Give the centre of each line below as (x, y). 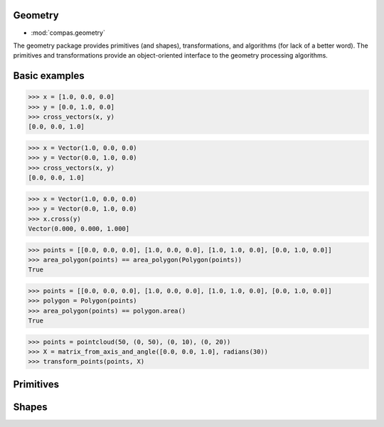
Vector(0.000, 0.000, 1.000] (79, 228)
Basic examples (49, 76)
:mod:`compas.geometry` (68, 33)
